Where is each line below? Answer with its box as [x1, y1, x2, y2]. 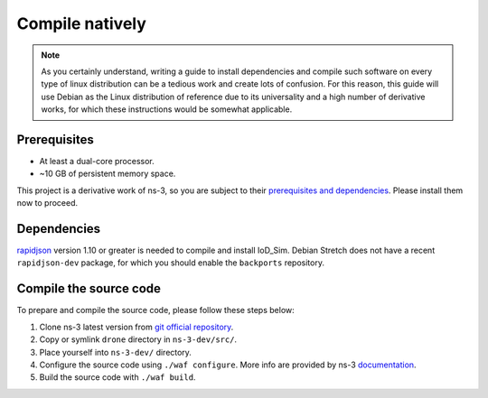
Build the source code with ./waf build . [39, 372, 196, 383]
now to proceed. [16, 198, 79, 208]
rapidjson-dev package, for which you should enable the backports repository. [16, 257, 325, 268]
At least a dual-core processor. [39, 156, 155, 167]
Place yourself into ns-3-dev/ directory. [39, 347, 192, 357]
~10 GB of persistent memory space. [39, 168, 176, 180]
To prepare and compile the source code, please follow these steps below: [16, 305, 296, 316]
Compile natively [16, 14, 146, 33]
